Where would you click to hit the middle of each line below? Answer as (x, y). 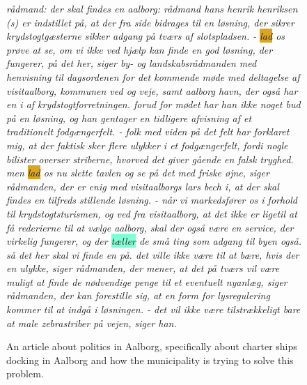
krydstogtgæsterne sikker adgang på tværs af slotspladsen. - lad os (146, 36)
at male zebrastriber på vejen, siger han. (92, 323)
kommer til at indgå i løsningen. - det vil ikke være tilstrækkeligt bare (153, 309)
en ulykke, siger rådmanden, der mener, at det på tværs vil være (143, 268)
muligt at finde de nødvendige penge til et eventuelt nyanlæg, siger (147, 281)
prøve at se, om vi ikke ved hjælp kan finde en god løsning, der (140, 49)
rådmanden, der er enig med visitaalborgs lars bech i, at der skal (143, 186)
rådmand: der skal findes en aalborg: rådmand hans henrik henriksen (152, 8)
